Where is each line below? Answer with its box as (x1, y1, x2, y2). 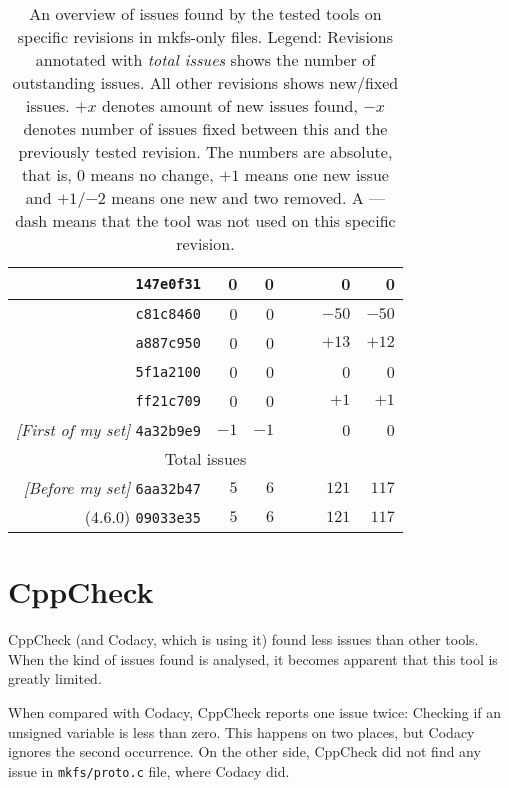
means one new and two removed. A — (111, 186, 386, 209)
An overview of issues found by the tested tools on (29, 2, 382, 25)
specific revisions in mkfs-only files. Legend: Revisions (17, 25, 394, 48)
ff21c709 (135, 392, 201, 409)
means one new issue (244, 163, 389, 186)
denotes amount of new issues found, (102, 94, 358, 117)
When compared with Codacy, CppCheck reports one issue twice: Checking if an (8, 701, 502, 722)
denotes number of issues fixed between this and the (23, 117, 388, 140)
